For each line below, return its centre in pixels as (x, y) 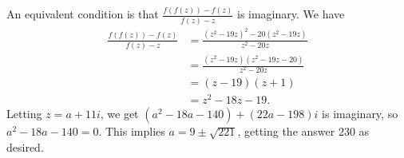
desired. (25, 147)
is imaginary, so (360, 114)
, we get (119, 114)
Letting (24, 114)
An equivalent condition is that (83, 14)
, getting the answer (286, 131)
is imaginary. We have (291, 14)
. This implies (132, 131)
